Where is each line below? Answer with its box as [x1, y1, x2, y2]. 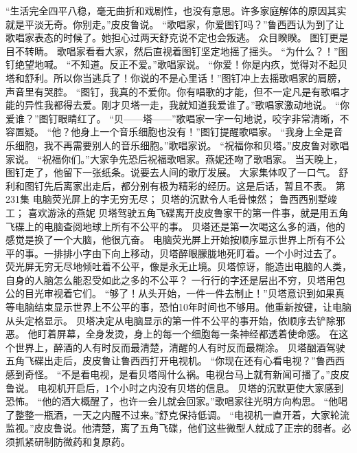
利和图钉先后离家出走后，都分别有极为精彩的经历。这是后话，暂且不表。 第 [5, 178, 345, 192]
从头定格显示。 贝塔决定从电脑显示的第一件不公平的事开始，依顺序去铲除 [5, 313, 336, 327]
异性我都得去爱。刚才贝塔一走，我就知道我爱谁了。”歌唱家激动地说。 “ [24, 98, 340, 112]
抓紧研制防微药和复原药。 [14, 434, 130, 448]
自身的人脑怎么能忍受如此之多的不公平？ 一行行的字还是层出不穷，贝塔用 [5, 272, 336, 287]
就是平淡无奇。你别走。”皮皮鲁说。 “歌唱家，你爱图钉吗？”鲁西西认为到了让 [5, 16, 345, 31]
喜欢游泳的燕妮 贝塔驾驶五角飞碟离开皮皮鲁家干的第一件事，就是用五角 [27, 205, 349, 219]
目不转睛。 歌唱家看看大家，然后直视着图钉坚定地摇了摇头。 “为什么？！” [5, 43, 338, 58]
